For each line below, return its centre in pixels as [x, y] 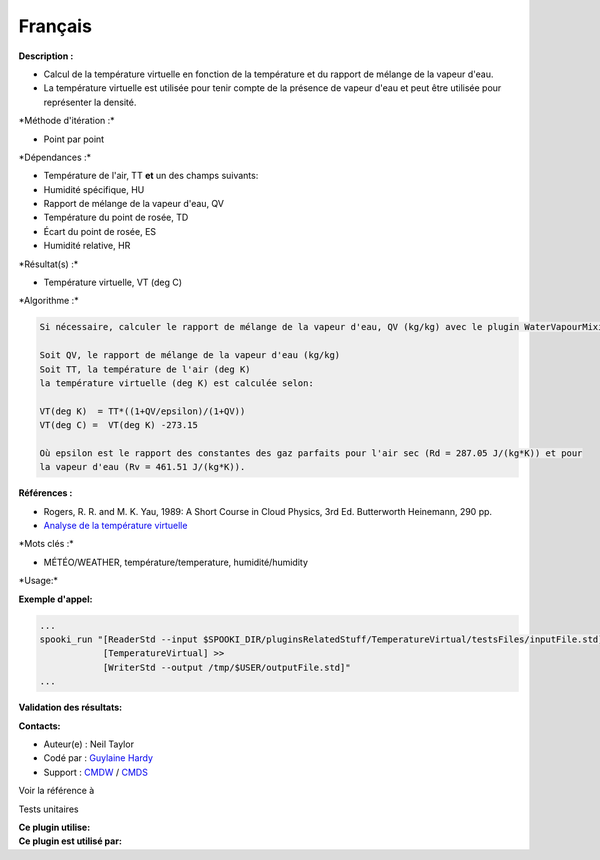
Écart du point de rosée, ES [100, 231]
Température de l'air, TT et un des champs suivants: [151, 176]
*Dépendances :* [55, 157]
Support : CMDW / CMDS [96, 772]
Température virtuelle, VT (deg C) [113, 282]
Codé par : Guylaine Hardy [98, 758]
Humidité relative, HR [87, 246]
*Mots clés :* [46, 544]
